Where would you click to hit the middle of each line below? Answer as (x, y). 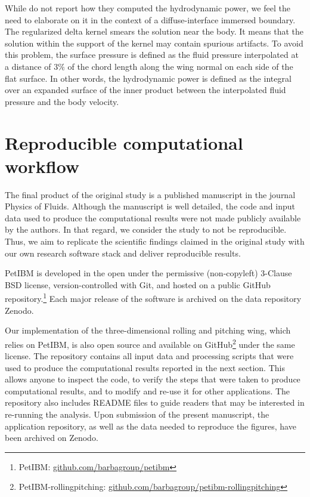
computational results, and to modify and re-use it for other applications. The (148, 390)
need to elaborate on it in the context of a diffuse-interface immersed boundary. (150, 19)
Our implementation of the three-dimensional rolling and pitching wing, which (148, 330)
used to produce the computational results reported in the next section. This (145, 367)
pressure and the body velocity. (62, 101)
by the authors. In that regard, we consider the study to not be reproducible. (146, 229)
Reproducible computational (124, 142)
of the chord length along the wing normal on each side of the (180, 66)
